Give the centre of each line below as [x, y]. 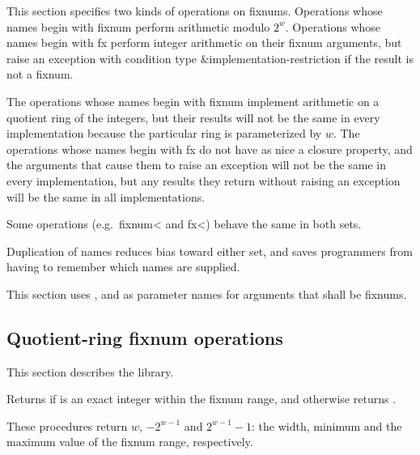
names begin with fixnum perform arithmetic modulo [138, 26]
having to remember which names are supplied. [123, 267]
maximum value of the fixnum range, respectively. [130, 442]
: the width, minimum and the [327, 425]
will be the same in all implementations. [106, 196]
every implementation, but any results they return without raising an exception [204, 180]
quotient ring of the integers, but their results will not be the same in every [193, 117]
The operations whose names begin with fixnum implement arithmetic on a [193, 101]
